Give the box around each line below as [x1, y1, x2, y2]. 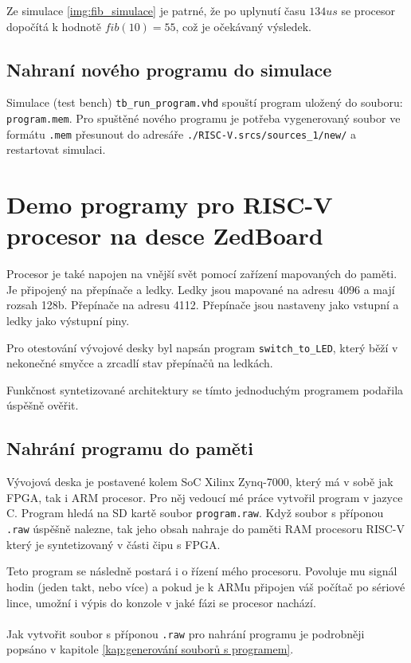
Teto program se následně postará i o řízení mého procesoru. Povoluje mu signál [6, 563, 397, 579]
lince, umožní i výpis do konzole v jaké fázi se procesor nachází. [6, 594, 316, 610]
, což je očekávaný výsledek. [175, 18, 311, 34]
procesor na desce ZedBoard [6, 219, 323, 252]
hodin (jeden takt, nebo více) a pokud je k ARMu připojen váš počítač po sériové [6, 578, 405, 594]
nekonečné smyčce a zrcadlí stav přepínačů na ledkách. [6, 355, 273, 371]
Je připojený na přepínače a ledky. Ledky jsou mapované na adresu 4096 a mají [6, 280, 395, 297]
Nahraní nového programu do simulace [6, 57, 332, 81]
